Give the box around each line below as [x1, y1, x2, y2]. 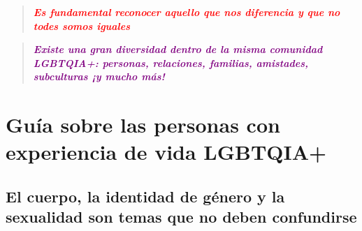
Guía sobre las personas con [6, 110, 280, 139]
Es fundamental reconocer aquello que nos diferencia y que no [33, 5, 340, 19]
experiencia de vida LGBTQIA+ [6, 137, 327, 166]
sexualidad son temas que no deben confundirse [6, 206, 357, 228]
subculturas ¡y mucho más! [33, 69, 165, 84]
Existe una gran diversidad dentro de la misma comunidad [33, 42, 323, 57]
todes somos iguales [33, 18, 130, 33]
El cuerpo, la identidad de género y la [6, 185, 285, 207]
